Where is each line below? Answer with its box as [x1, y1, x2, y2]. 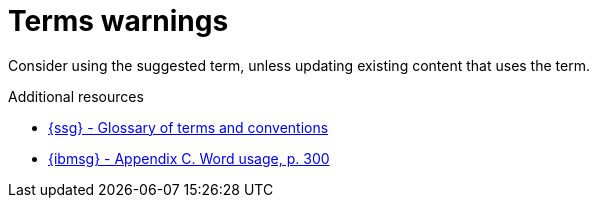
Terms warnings [8, 4, 229, 38]
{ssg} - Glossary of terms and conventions [48, 118, 329, 136]
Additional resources [8, 87, 144, 105]
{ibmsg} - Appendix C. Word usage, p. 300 [48, 149, 330, 167]
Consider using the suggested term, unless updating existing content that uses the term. [8, 56, 590, 74]
